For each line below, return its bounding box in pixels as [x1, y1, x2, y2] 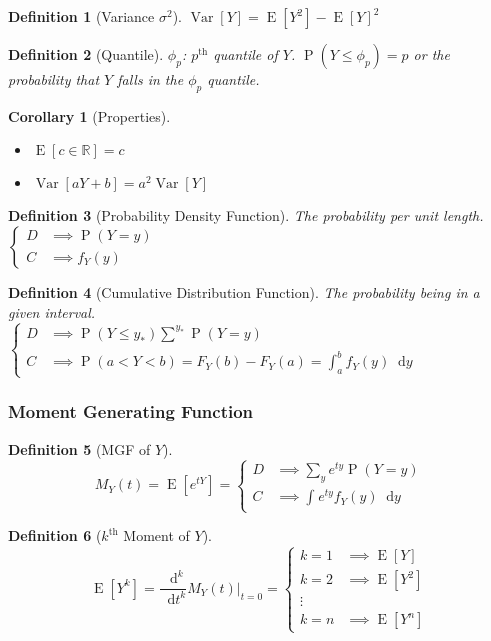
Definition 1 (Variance [8, 6, 155, 26]
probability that [8, 69, 100, 89]
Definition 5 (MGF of [8, 438, 151, 459]
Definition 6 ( [8, 525, 102, 546]
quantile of [213, 44, 278, 64]
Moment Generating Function [8, 399, 254, 424]
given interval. [8, 301, 96, 322]
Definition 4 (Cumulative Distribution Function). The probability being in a [8, 281, 480, 302]
